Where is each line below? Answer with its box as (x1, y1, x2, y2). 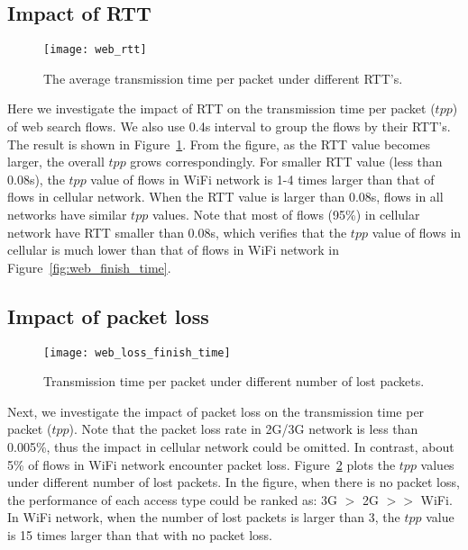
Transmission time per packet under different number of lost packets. (43, 372, 425, 391)
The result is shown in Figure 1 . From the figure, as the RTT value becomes (7, 134, 430, 153)
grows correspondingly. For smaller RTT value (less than (130, 152, 443, 171)
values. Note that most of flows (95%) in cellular (151, 205, 420, 224)
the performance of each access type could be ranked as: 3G (7, 490, 337, 509)
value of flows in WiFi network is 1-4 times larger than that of (90, 169, 435, 188)
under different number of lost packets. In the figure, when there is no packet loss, (7, 473, 460, 491)
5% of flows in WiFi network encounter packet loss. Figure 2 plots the (7, 455, 396, 473)
